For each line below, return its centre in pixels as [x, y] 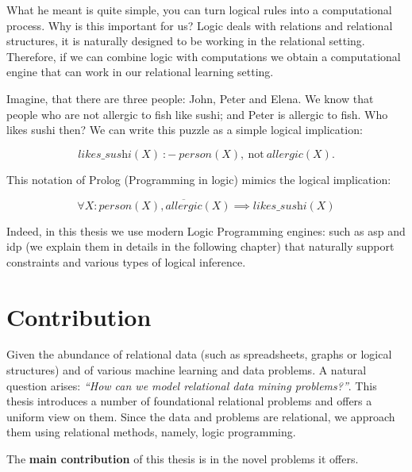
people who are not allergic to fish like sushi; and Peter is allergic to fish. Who [197, 114]
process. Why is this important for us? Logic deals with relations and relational [200, 25]
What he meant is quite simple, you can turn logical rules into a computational [199, 10]
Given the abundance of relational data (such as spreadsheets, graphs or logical [199, 354]
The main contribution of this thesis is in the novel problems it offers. [183, 459]
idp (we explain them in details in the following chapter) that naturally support [200, 246]
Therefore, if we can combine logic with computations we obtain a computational [204, 56]
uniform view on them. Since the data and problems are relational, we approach [201, 416]
